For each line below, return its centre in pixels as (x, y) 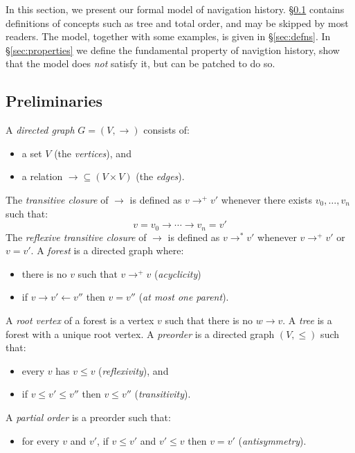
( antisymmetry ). (272, 440)
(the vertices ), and (93, 153)
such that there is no (209, 320)
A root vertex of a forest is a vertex (80, 320)
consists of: (166, 130)
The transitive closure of (57, 199)
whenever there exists (267, 199)
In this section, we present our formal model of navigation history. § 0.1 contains (175, 9)
